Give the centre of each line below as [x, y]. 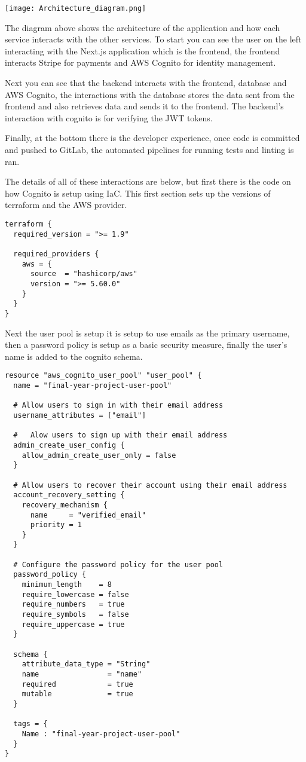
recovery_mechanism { [65, 505]
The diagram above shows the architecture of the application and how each [143, 27]
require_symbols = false [75, 615]
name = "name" [82, 674]
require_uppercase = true [73, 624]
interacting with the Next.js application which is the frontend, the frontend [143, 51]
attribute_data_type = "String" [86, 664]
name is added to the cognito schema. [74, 356]
